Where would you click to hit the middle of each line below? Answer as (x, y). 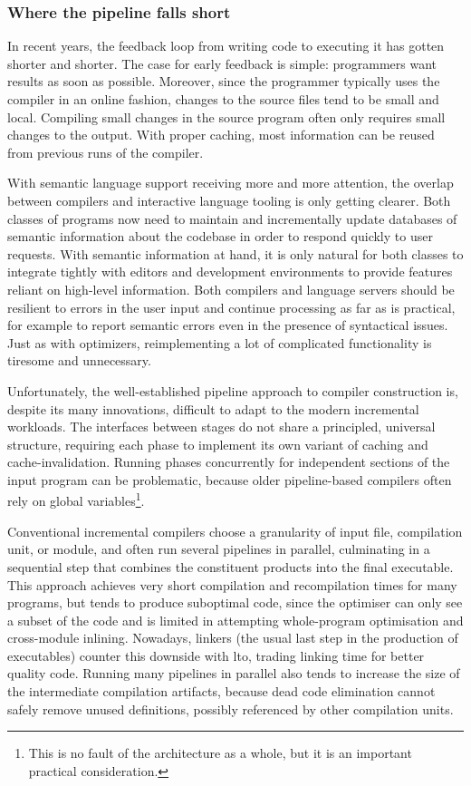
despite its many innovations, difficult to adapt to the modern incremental (213, 408)
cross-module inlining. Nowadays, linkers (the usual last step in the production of (233, 638)
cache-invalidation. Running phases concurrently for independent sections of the (229, 462)
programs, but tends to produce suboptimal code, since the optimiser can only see (235, 602)
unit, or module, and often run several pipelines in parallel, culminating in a (219, 549)
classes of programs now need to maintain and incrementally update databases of (232, 218)
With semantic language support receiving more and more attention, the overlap (231, 183)
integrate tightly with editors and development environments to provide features (230, 272)
